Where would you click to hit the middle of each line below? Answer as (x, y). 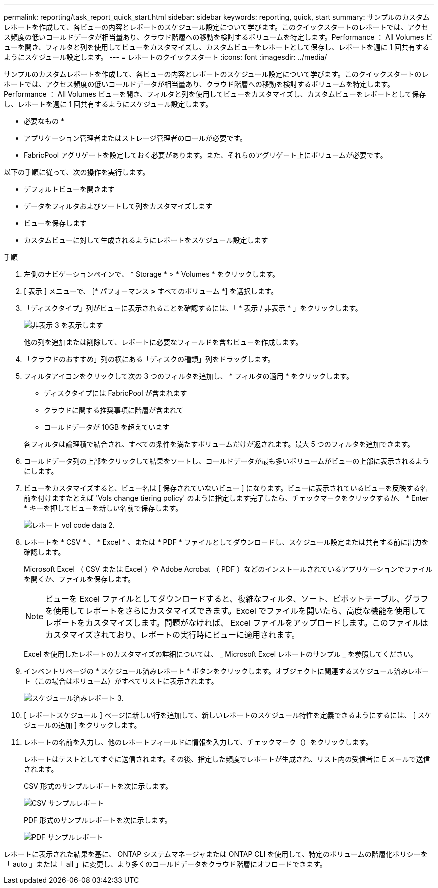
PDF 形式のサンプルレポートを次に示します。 (98, 820)
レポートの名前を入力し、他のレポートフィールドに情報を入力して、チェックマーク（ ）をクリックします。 (198, 742)
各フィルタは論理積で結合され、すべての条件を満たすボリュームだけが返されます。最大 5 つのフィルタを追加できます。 (219, 444)
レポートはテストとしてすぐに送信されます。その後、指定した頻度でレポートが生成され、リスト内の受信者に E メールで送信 (227, 759)
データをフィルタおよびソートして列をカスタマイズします (118, 206)
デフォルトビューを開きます (69, 189)
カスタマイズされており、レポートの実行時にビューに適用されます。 (173, 635)
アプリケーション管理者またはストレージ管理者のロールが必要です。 (136, 138)
